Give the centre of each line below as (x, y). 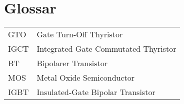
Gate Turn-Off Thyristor (80, 34)
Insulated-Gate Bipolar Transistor (96, 92)
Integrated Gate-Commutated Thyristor (106, 49)
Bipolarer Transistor (72, 63)
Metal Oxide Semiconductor (86, 78)
